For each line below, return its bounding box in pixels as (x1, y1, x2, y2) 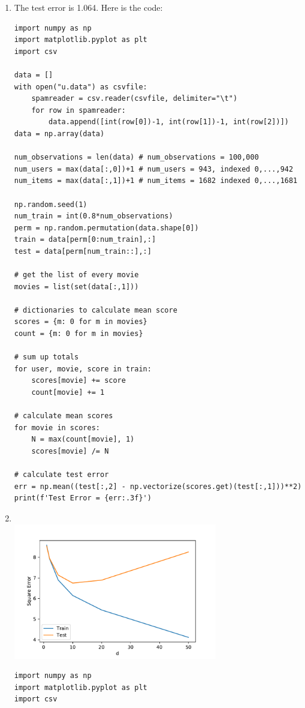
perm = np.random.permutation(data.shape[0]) (14, 223, 199, 232)
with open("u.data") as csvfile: (14, 82, 147, 91)
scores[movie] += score (31, 376, 126, 385)
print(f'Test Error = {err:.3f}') (14, 494, 152, 503)
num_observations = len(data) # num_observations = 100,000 (14, 153, 259, 162)
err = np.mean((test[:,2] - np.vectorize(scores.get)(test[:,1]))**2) (14, 482, 302, 491)
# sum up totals (14, 353, 79, 362)
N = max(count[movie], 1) (31, 435, 135, 444)
